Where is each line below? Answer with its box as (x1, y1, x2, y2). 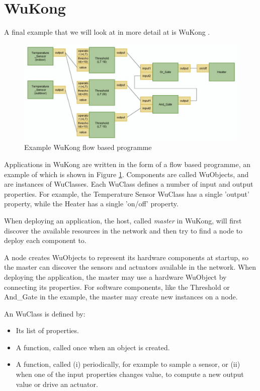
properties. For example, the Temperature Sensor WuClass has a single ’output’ (4, 188, 249, 199)
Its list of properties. (16, 325, 79, 336)
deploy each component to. (4, 235, 86, 246)
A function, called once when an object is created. (16, 342, 170, 352)
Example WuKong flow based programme (24, 142, 152, 152)
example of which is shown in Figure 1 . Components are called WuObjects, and (4, 169, 249, 179)
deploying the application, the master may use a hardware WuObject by (4, 271, 227, 282)
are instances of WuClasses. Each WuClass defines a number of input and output (4, 179, 253, 189)
